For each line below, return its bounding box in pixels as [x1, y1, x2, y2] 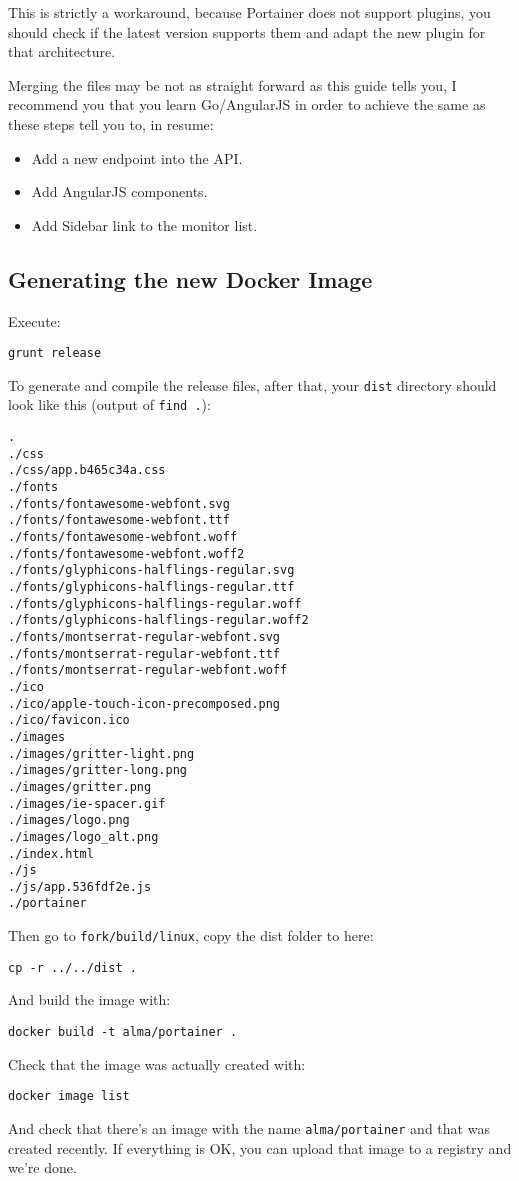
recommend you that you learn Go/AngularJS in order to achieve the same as [8, 94, 486, 115]
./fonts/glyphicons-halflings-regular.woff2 [8, 613, 309, 628]
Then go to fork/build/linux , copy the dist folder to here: [8, 925, 374, 946]
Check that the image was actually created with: [8, 1053, 306, 1074]
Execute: [8, 310, 61, 331]
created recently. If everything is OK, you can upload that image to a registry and [8, 1137, 512, 1158]
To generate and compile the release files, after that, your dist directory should [8, 374, 497, 395]
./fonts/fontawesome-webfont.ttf [8, 513, 230, 528]
